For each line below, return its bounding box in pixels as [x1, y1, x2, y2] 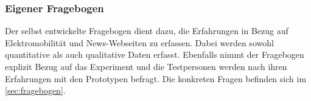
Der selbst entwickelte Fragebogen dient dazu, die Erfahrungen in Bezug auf [5, 24, 288, 37]
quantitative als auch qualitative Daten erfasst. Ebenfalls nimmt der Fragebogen [5, 48, 304, 61]
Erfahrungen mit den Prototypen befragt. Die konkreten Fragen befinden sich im [5, 72, 307, 85]
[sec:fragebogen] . [5, 84, 66, 97]
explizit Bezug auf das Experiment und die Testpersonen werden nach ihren [5, 60, 287, 72]
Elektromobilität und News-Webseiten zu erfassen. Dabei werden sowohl [5, 36, 274, 49]
